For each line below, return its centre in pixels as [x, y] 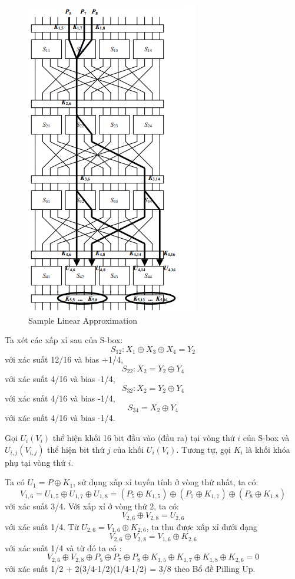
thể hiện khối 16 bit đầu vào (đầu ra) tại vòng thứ [144, 437]
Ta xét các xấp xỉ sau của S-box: [64, 340]
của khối [129, 449]
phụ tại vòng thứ [35, 462]
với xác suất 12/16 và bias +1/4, [64, 359]
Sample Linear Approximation [83, 320]
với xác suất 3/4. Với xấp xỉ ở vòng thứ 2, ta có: [92, 506]
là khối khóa [268, 449]
